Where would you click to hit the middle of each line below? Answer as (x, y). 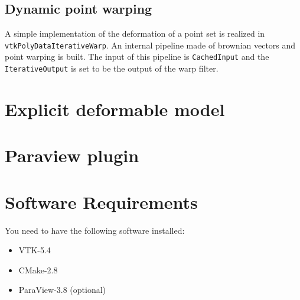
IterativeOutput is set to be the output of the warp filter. (112, 68)
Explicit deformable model (115, 109)
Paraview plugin (72, 155)
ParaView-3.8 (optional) (62, 290)
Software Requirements (101, 201)
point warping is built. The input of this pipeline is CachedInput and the (137, 57)
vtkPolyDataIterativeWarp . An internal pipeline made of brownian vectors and (150, 45)
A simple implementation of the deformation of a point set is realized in (135, 33)
